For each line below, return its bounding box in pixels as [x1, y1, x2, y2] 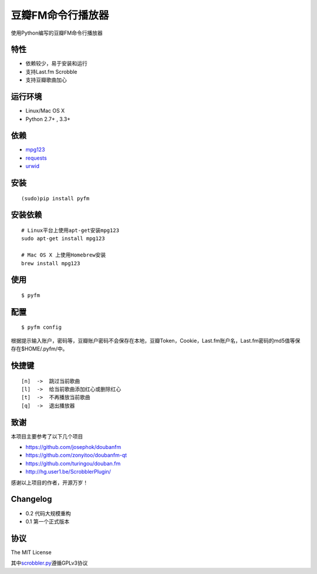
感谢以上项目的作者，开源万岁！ [11, 479, 88, 486]
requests [25, 154, 47, 161]
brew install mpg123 [21, 260, 80, 266]
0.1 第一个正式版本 [25, 518, 70, 525]
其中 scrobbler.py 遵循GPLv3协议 [11, 559, 88, 566]
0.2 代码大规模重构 [25, 509, 71, 516]
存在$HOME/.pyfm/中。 [11, 345, 68, 352]
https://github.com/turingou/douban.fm [25, 460, 121, 467]
